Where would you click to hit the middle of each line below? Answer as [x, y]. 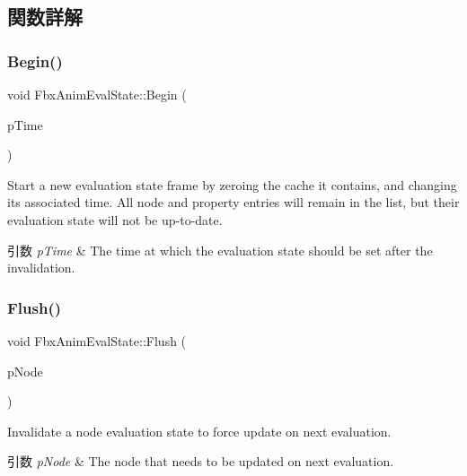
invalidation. [41, 268]
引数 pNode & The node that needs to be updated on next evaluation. [201, 461]
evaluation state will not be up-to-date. [115, 219]
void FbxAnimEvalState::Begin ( [97, 94]
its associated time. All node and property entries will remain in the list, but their [233, 202]
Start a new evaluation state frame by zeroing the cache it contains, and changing [232, 184]
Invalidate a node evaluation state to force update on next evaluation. [199, 431]
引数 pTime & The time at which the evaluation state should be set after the [220, 250]
